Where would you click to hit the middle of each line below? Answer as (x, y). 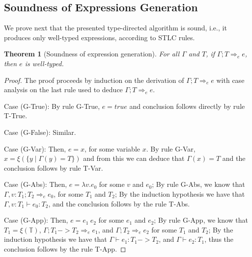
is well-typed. (44, 63)
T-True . (16, 116)
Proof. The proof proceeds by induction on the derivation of (94, 80)
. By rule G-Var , (171, 148)
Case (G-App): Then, (36, 220)
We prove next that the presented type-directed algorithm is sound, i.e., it (115, 28)
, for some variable (112, 148)
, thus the (219, 239)
